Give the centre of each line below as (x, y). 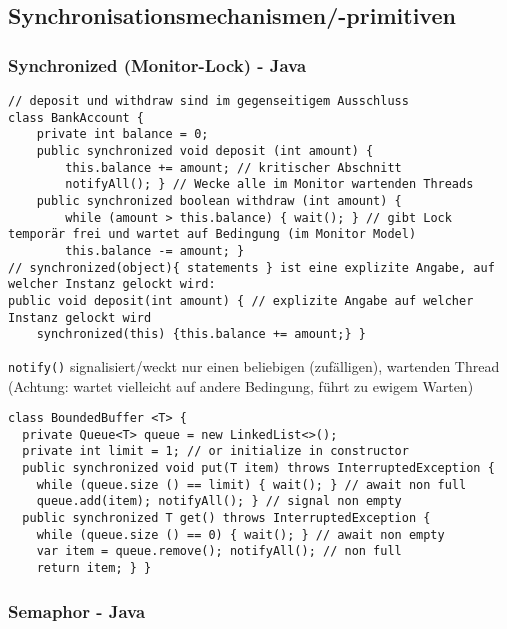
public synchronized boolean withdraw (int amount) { (219, 200)
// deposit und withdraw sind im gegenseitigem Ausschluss (208, 101)
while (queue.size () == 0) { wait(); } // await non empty (240, 534)
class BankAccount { (76, 117)
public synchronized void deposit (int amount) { (205, 150)
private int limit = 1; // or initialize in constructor (215, 451)
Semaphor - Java (77, 610)
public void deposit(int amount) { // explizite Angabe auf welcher (241, 300)
